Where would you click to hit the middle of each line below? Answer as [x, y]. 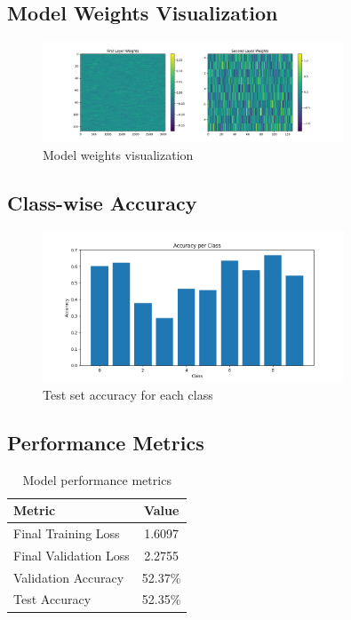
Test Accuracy [52, 599]
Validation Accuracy [69, 577]
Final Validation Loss [72, 555]
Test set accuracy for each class [128, 394]
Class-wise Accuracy [102, 202]
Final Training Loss [67, 533]
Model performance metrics [97, 479]
